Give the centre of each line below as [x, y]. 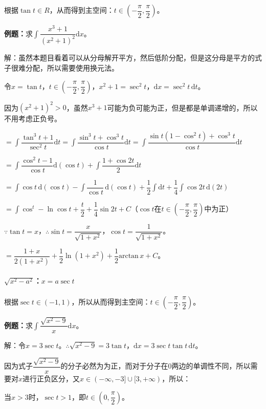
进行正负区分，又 [51, 378]
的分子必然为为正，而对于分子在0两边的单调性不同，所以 [156, 366]
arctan [128, 256]
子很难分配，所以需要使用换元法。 [61, 68]
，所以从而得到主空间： [111, 301]
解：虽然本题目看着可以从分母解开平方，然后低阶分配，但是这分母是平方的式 [133, 58]
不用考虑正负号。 [33, 119]
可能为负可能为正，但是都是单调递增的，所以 [182, 107]
